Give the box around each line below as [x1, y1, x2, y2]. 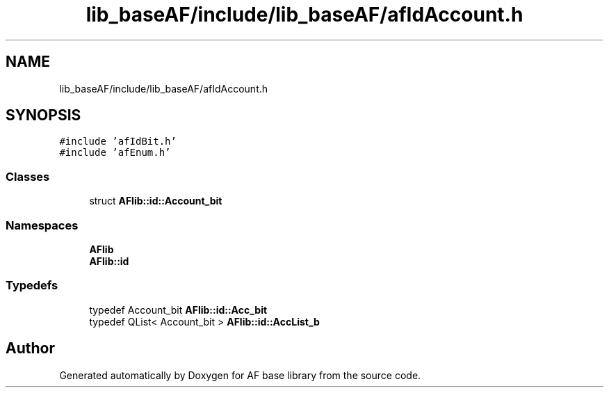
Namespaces [6, 218, 79, 232]
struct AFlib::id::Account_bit [89, 195, 222, 207]
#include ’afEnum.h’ [59, 147, 171, 159]
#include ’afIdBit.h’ [59, 136, 177, 147]
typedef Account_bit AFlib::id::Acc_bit [89, 303, 268, 316]
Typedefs [6, 278, 58, 293]
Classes [6, 169, 50, 184]
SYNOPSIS [6, 106, 81, 125]
